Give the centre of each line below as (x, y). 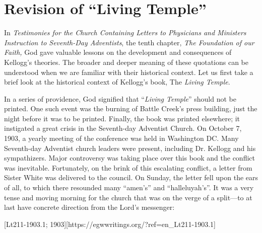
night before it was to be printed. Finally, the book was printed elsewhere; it (122, 118)
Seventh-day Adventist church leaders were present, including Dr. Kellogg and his (130, 148)
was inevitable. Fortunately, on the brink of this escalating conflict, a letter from (128, 167)
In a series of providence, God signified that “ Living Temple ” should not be (120, 98)
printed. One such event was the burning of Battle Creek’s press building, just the (131, 108)
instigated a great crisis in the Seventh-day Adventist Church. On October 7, (123, 128)
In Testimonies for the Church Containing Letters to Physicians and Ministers (125, 32)
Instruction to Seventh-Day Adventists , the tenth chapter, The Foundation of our (129, 42)
